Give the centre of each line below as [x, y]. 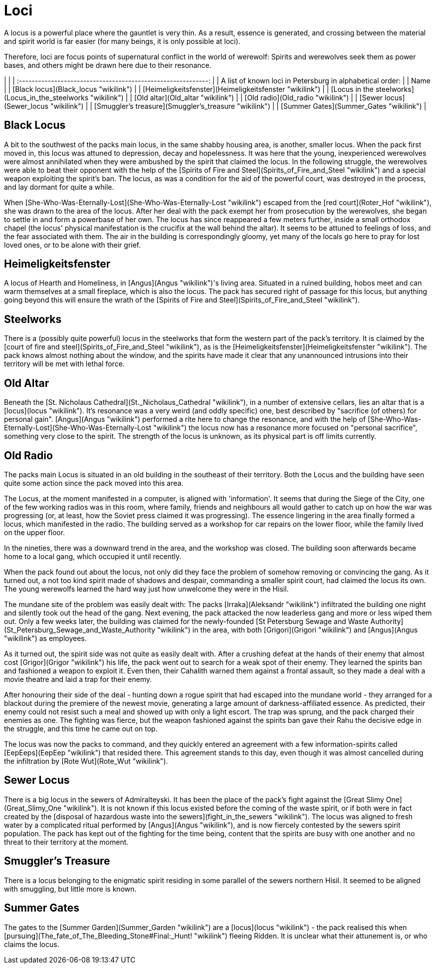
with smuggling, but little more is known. [70, 889]
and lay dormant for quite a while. [59, 187]
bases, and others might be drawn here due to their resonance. [108, 65]
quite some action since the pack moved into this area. [94, 483]
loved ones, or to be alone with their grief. [73, 245]
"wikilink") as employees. [45, 638]
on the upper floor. [35, 532]
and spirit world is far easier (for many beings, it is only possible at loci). [122, 41]
